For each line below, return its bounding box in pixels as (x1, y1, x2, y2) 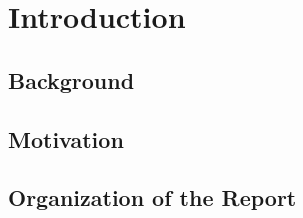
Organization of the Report (8, 182, 297, 213)
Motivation (8, 123, 124, 154)
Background (8, 64, 135, 95)
